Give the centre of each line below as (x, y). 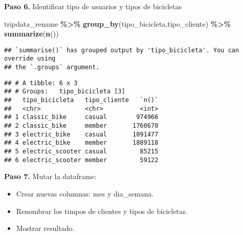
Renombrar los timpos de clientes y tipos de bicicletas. (102, 211)
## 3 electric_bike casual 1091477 (81, 134)
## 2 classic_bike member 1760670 (81, 126)
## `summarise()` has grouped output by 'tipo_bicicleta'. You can (122, 50)
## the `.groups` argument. (52, 67)
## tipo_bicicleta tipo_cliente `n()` (81, 100)
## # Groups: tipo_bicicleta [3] (65, 92)
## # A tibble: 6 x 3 (41, 83)
